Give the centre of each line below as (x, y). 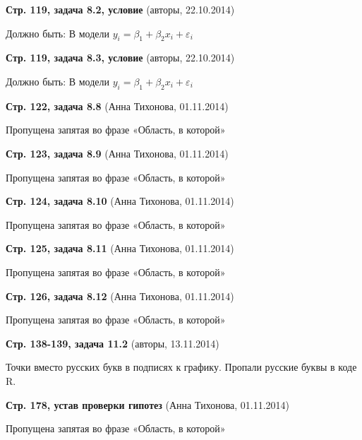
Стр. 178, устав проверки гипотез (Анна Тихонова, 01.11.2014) (148, 404)
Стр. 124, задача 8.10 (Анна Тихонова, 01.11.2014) (120, 201)
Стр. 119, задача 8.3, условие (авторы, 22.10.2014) (120, 58)
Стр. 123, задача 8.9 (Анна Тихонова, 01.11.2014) (117, 153)
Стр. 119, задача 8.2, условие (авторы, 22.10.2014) (120, 9)
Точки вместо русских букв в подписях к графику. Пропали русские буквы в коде (181, 367)
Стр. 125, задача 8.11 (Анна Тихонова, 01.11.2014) (120, 248)
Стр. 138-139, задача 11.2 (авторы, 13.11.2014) (113, 343)
